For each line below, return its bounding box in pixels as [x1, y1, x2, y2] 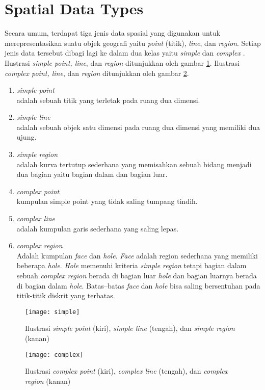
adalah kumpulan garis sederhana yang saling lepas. [16, 223, 179, 233]
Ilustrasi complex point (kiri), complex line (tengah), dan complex [25, 366, 228, 376]
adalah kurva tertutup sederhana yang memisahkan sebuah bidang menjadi [16, 159, 252, 169]
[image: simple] [25, 308, 80, 316]
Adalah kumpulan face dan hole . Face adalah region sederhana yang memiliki [16, 250, 258, 261]
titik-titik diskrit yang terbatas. [16, 290, 115, 301]
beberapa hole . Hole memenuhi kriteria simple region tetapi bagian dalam [16, 260, 247, 271]
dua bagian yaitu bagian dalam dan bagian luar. [16, 169, 168, 179]
